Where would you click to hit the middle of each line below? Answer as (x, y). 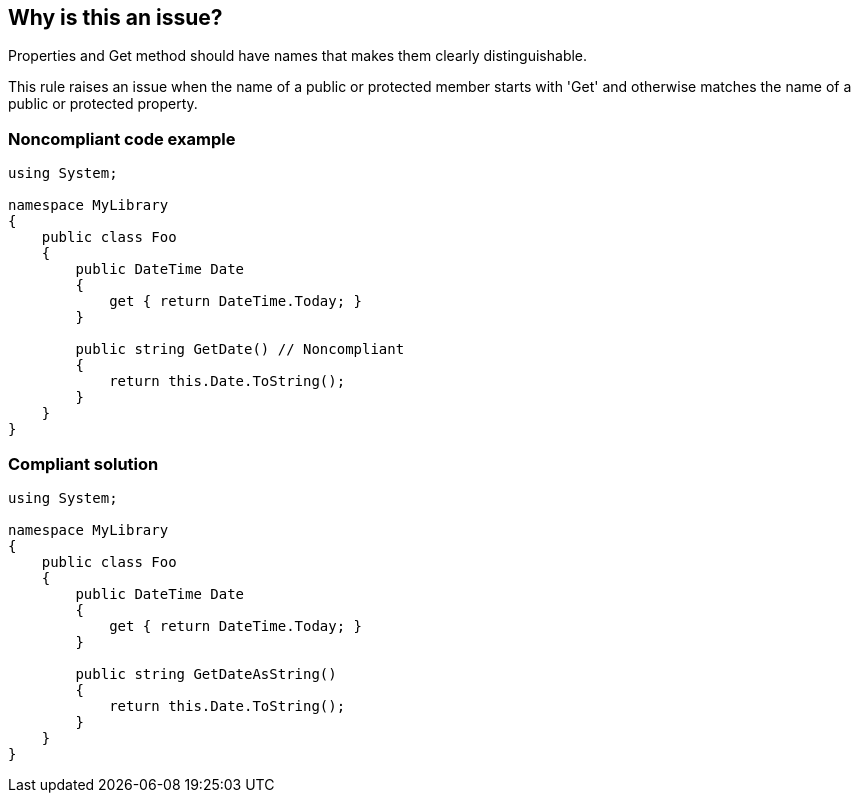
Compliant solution (83, 463)
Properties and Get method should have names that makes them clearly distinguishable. (298, 56)
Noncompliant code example (122, 138)
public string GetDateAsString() (206, 673)
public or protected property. (103, 104)
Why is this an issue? (115, 17)
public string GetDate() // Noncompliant (240, 349)
